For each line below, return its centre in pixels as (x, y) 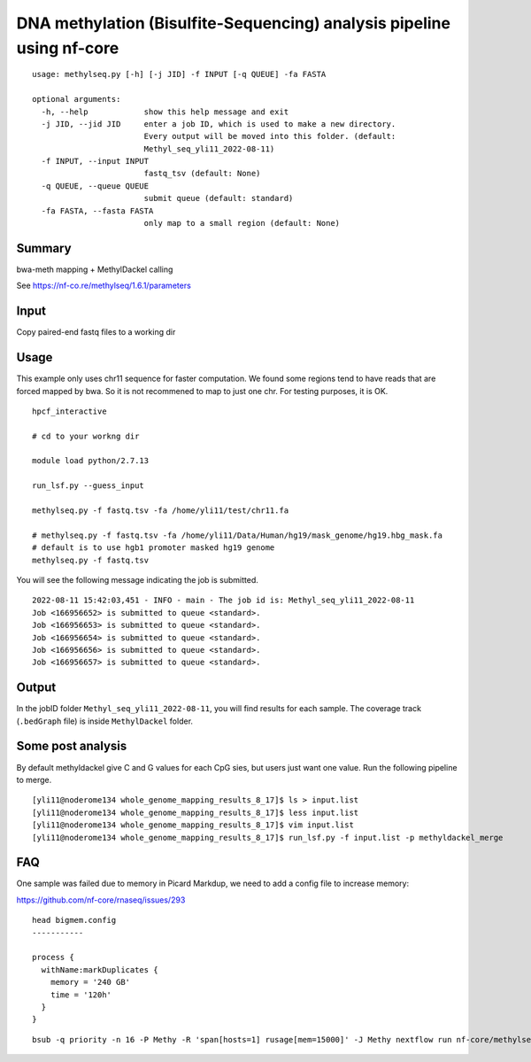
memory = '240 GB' (90, 982)
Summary (44, 248)
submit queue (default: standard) (219, 198)
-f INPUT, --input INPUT (95, 161)
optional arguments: (77, 99)
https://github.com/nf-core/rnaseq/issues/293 (101, 900)
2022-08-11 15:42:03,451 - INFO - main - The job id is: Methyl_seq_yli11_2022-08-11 (223, 601)
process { (53, 957)
